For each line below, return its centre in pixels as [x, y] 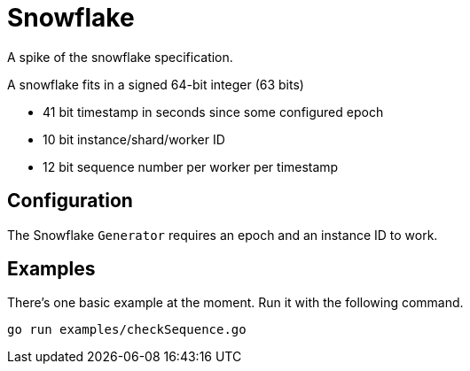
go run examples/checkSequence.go [127, 330]
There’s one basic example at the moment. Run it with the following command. [235, 303]
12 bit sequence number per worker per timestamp [191, 166]
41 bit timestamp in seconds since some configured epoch [213, 112]
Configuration [70, 201]
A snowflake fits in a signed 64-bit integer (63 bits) [156, 84]
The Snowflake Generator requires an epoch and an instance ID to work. [223, 235]
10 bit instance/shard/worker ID [134, 139]
